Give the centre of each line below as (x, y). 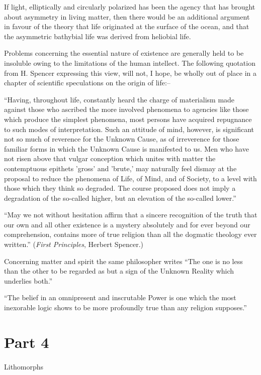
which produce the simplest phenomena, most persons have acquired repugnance (128, 119)
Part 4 (27, 342)
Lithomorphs (24, 366)
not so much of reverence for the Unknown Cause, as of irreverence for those (122, 139)
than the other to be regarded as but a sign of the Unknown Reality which (119, 271)
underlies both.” (28, 280)
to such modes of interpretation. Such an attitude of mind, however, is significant (129, 129)
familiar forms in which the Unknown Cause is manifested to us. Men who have (126, 148)
